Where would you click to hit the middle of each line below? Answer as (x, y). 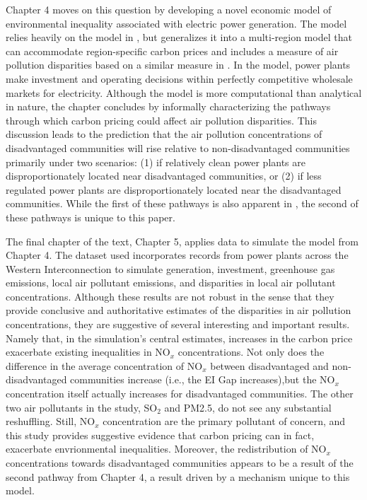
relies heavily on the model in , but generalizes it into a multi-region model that (179, 37)
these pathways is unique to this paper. (91, 217)
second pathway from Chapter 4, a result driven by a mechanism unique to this (178, 476)
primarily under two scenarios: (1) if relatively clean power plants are (156, 162)
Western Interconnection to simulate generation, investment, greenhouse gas (170, 268)
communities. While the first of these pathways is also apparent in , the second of (182, 203)
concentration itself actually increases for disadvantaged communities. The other (180, 394)
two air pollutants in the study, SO (82, 407)
